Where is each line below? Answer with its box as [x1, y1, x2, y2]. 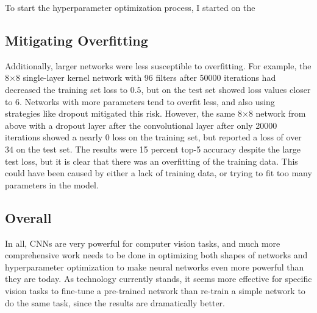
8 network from [248, 107, 306, 120]
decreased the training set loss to [5, 83, 128, 95]
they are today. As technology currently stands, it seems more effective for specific [5, 272, 312, 285]
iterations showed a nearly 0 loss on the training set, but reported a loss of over [5, 131, 302, 143]
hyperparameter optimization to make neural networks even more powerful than [5, 260, 304, 273]
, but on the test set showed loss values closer [141, 83, 311, 95]
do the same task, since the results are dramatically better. [5, 296, 226, 309]
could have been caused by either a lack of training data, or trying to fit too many [5, 167, 312, 179]
